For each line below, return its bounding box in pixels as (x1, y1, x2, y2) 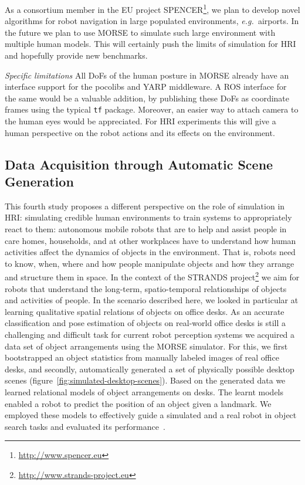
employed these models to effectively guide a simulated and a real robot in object (5, 409, 297, 421)
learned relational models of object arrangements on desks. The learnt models (5, 386, 284, 398)
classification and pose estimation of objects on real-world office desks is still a (5, 317, 286, 329)
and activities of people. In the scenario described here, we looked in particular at (5, 294, 299, 306)
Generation (5, 172, 74, 191)
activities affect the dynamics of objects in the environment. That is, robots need (5, 246, 296, 258)
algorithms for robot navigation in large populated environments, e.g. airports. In (5, 15, 299, 27)
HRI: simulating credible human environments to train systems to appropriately (5, 211, 292, 223)
